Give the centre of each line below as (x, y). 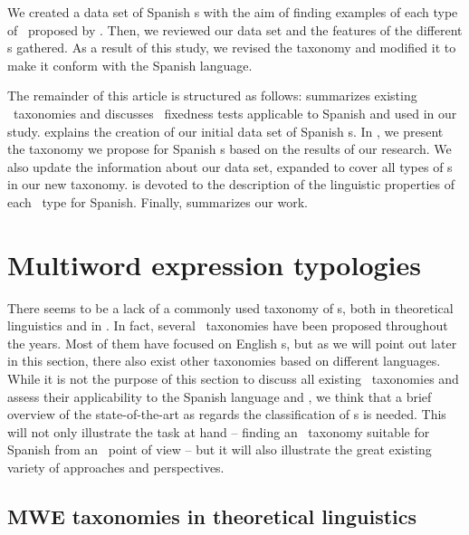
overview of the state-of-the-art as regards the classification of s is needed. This (227, 414)
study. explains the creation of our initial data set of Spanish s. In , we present (225, 131)
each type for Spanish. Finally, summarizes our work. (158, 201)
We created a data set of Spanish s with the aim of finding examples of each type (233, 12)
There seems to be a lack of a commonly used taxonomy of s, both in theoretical (230, 307)
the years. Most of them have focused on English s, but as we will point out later (232, 343)
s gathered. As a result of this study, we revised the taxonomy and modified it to (232, 48)
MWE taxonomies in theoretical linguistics (212, 516)
